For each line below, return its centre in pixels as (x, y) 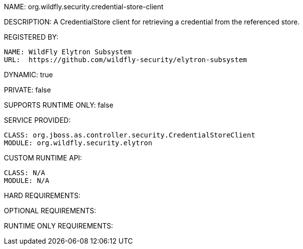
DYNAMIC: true (29, 75)
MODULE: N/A (27, 181)
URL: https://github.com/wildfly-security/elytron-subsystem (126, 60)
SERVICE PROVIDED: (37, 120)
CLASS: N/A (25, 173)
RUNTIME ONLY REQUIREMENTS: (59, 226)
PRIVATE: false (28, 90)
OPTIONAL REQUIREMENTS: (50, 211)
